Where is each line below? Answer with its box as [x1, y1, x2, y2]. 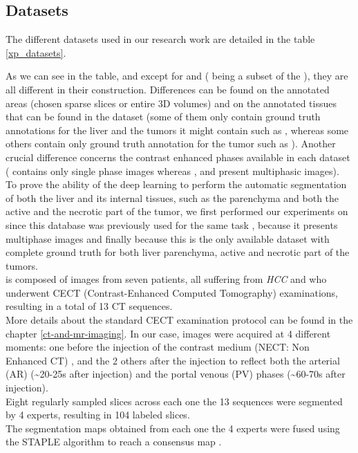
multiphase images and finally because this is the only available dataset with [6, 231, 330, 246]
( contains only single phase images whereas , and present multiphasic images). [6, 163, 339, 178]
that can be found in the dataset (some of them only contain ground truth [6, 109, 321, 124]
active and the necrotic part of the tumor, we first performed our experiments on [6, 204, 348, 219]
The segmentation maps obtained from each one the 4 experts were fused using [6, 420, 340, 435]
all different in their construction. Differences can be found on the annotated [6, 82, 330, 96]
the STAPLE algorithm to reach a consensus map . [6, 434, 222, 449]
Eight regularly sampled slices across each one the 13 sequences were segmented [6, 394, 343, 408]
